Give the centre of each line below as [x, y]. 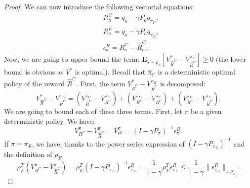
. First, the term [101, 83]
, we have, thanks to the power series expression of [108, 143]
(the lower [231, 59]
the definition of [28, 154]
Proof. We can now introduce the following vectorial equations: [99, 6]
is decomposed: [183, 83]
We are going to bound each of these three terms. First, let [93, 111]
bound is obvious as [34, 72]
